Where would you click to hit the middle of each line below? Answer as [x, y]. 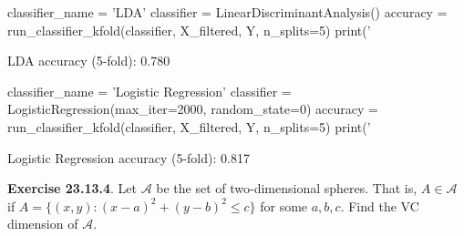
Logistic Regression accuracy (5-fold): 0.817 [129, 157]
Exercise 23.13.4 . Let [72, 188]
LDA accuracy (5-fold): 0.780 [89, 61]
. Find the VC [380, 205]
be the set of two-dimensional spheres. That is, [287, 188]
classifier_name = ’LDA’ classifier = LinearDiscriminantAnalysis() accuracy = [227, 12]
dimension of [43, 224]
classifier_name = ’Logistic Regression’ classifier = [150, 91]
